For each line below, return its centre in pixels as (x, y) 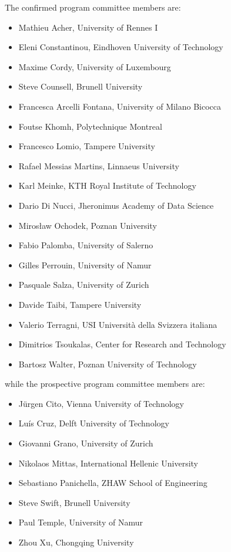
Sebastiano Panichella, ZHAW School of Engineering (113, 483)
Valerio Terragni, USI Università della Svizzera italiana (118, 324)
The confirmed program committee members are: (93, 7)
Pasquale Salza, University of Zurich (84, 285)
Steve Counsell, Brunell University (81, 86)
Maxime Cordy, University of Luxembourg (95, 66)
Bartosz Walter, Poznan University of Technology (108, 364)
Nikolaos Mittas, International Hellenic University (108, 463)
